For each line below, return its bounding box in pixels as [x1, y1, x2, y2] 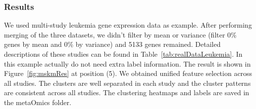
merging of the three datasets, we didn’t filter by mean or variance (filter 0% [4, 29, 237, 39]
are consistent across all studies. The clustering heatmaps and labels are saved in [4, 87, 250, 98]
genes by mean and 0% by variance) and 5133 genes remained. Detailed [4, 39, 221, 49]
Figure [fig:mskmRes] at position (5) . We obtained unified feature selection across [4, 68, 253, 78]
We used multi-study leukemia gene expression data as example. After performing [4, 20, 252, 30]
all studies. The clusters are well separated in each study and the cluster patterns [4, 77, 251, 88]
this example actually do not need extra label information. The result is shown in [4, 58, 251, 69]
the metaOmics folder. [4, 97, 71, 107]
